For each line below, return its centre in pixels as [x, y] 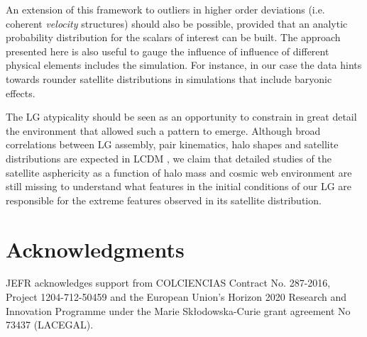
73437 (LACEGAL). [50, 325]
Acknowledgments [95, 249]
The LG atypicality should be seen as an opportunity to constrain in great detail [181, 117]
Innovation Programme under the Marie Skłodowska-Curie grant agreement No [178, 310]
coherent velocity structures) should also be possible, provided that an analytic [177, 23]
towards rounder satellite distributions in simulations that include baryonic [169, 78]
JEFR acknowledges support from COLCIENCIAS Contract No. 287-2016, [168, 283]
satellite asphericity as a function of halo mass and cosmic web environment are [179, 172]
